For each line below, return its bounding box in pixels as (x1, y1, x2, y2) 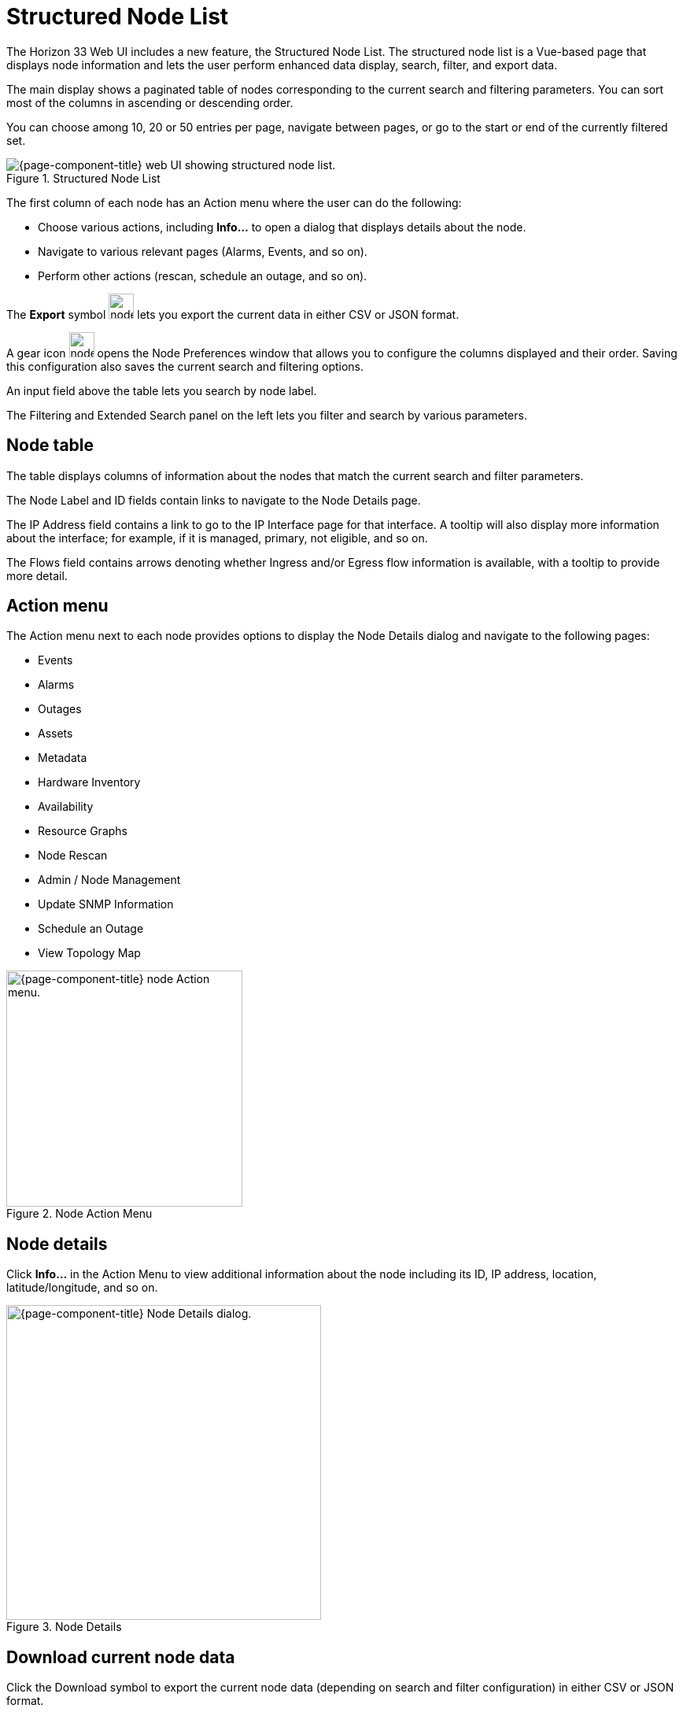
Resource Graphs (38, 824, 127, 838)
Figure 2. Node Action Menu (6, 1207, 153, 1221)
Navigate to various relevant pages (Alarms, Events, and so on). (38, 244, 367, 258)
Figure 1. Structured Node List (6, 171, 161, 185)
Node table (6, 435, 94, 456)
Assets (38, 727, 73, 741)
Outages (38, 702, 82, 716)
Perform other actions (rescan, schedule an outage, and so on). (38, 268, 367, 283)
